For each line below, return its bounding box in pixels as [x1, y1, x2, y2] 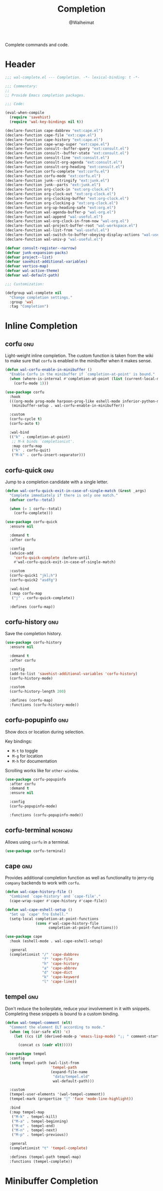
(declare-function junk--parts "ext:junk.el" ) [5, 183, 101, 188]
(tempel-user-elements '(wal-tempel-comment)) [9, 1092, 105, 1097]
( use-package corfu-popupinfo [5, 777, 66, 782]
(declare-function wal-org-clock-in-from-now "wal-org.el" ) [5, 219, 130, 224]
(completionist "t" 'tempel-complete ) [9, 1146, 88, 1151]
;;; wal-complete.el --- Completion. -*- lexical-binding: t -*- [5, 75, 140, 80]
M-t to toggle [12, 748, 38, 754]
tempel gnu [5, 993, 39, 1001]
